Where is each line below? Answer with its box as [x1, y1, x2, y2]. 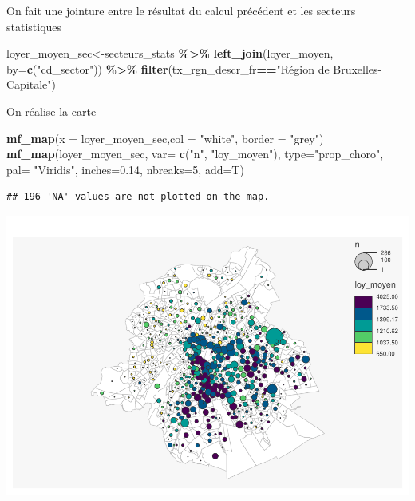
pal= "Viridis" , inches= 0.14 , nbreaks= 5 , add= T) [6, 161, 244, 177]
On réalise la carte [6, 102, 97, 119]
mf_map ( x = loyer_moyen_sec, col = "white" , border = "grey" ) [6, 129, 324, 146]
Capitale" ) [6, 76, 57, 93]
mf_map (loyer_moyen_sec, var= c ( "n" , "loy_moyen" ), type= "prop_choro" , [6, 145, 384, 162]
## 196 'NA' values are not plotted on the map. [6, 191, 270, 203]
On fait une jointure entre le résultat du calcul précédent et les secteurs [6, 2, 356, 18]
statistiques [6, 18, 62, 34]
